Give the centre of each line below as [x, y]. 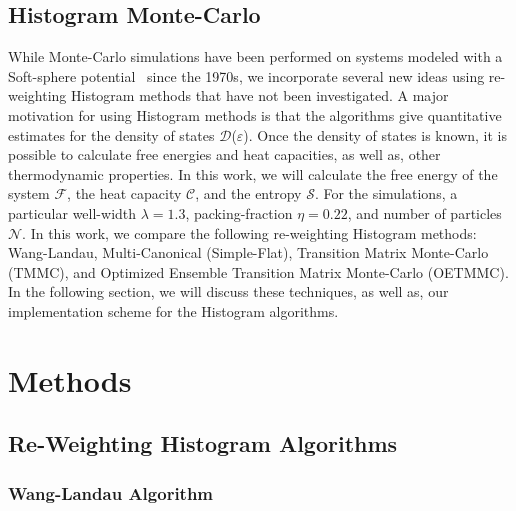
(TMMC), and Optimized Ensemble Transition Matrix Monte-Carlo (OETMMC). [258, 271]
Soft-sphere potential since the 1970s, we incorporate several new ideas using [246, 75]
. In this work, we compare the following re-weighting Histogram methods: [249, 232]
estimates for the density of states [111, 134]
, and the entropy [248, 193]
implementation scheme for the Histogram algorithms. [173, 310]
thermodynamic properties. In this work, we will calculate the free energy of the [253, 173]
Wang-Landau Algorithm [111, 492]
